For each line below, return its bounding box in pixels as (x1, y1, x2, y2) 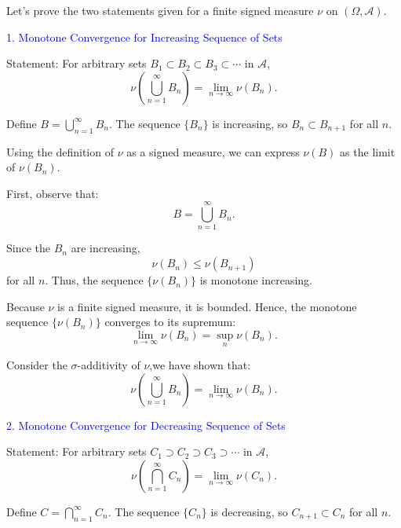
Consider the (6, 357, 67, 373)
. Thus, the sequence (45, 272, 144, 288)
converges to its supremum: (104, 313, 236, 330)
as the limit (340, 143, 396, 159)
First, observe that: (6, 185, 99, 201)
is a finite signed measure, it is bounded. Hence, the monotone (57, 298, 357, 314)
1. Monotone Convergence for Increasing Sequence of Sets (6, 28, 283, 45)
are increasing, (71, 240, 140, 256)
